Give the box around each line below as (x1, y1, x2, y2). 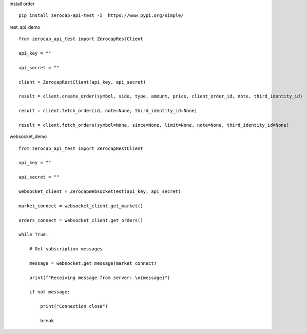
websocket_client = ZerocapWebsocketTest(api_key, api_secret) (18, 188, 181, 194)
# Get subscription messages (29, 246, 103, 252)
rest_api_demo (9, 24, 41, 30)
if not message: (29, 289, 70, 295)
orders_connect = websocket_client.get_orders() (18, 217, 143, 223)
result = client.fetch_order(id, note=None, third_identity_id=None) (18, 108, 198, 114)
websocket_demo (9, 133, 47, 140)
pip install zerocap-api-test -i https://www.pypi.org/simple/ (18, 13, 184, 18)
